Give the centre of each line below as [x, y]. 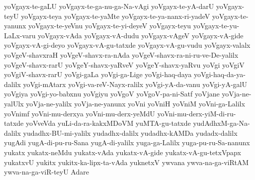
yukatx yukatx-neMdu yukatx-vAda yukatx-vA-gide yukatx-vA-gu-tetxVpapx [123, 152]
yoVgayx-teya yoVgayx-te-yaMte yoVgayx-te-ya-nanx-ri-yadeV [116, 16]
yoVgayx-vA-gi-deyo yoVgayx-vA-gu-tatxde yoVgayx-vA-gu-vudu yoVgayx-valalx [127, 45]
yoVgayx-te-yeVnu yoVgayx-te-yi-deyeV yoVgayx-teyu [110, 26]
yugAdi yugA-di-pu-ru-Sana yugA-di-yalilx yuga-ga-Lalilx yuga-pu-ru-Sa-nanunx [127, 142]
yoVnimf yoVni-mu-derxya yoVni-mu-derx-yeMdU [80, 113]
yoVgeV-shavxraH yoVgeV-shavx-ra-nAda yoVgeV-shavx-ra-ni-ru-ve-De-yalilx [121, 54]
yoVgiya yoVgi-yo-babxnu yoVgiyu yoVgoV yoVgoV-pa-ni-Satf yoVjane [112, 94]
